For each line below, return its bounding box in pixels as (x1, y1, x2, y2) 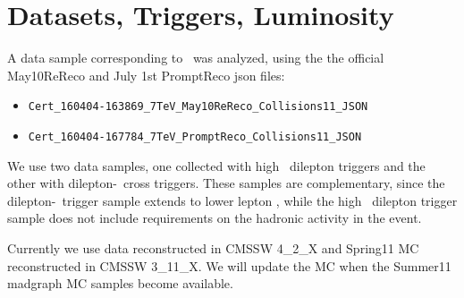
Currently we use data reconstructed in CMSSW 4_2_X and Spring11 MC (7, 239, 419, 257)
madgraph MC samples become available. (7, 274, 233, 293)
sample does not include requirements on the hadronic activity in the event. (7, 209, 422, 227)
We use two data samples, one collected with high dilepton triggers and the (7, 156, 426, 175)
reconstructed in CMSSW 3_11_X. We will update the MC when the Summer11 (7, 256, 451, 275)
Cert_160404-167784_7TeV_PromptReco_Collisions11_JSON (28, 130, 362, 143)
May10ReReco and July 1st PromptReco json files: (7, 65, 285, 84)
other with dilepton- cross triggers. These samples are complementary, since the (7, 174, 445, 192)
